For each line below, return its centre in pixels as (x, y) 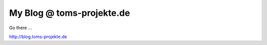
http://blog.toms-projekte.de (38, 37)
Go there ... (21, 28)
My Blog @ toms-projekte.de (70, 13)
